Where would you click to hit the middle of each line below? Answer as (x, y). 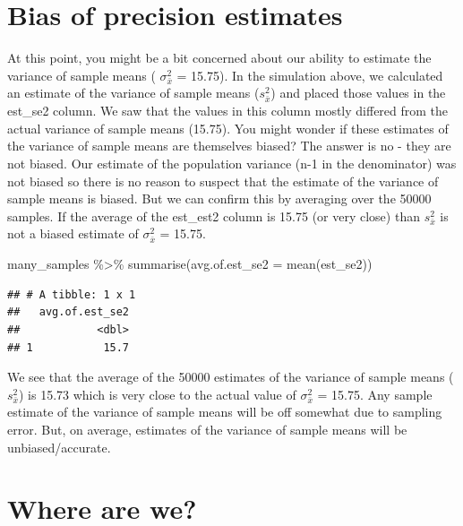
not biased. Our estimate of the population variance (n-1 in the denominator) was (232, 163)
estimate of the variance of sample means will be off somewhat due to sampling (225, 412)
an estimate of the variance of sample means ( (133, 93)
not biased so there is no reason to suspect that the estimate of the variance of (223, 181)
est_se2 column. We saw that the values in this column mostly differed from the (228, 111)
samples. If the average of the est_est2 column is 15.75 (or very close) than (214, 216)
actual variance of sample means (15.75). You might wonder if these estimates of (228, 128)
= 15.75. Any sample (375, 394)
